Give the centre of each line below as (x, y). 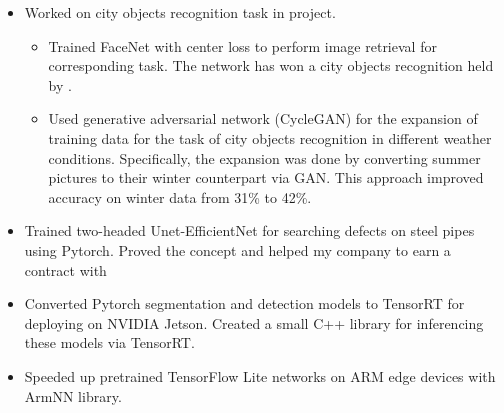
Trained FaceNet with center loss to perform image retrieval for (242, 45)
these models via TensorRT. (109, 342)
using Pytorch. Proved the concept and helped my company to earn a (237, 249)
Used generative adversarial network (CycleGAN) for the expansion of (263, 118)
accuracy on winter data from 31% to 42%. (180, 196)
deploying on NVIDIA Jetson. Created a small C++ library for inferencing (254, 322)
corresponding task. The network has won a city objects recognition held (271, 65)
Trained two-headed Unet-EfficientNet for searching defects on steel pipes (249, 230)
